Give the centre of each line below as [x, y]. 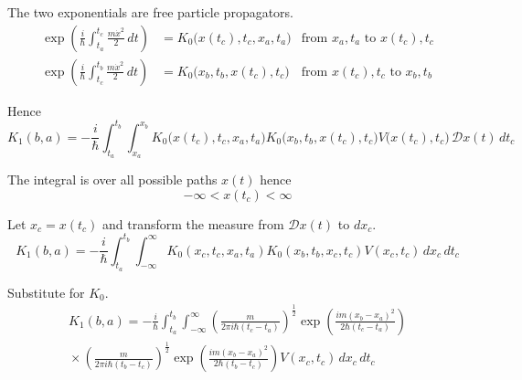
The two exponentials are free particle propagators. [151, 12]
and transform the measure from [193, 223]
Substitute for [46, 292]
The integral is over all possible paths [112, 179]
